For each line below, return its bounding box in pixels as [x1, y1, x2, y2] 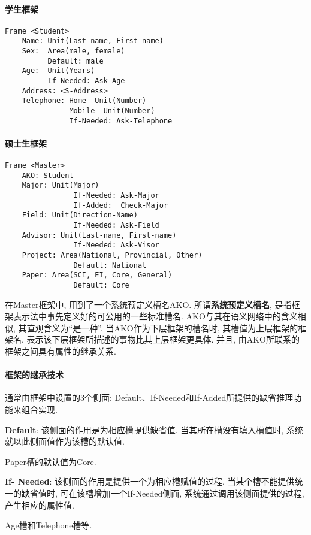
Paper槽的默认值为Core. [5, 455, 96, 467]
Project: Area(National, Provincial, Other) [22, 251, 203, 260]
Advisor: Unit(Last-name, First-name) [22, 231, 177, 240]
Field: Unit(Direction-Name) [22, 211, 138, 220]
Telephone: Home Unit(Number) [22, 96, 147, 105]
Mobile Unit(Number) [69, 107, 155, 116]
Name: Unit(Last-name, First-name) [22, 37, 164, 46]
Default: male [47, 56, 104, 65]
